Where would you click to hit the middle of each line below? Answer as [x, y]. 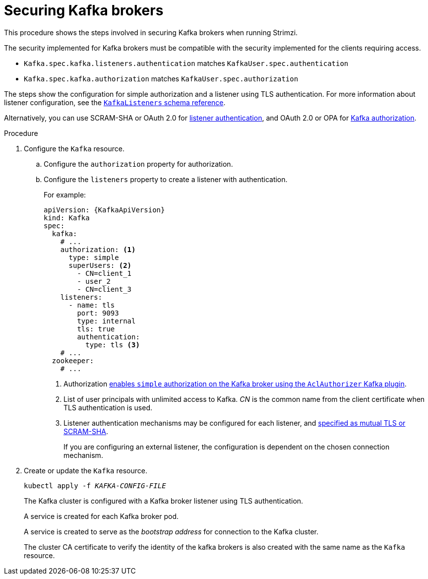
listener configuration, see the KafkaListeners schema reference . [115, 102]
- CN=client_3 [104, 289]
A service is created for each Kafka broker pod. [101, 516]
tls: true [96, 329]
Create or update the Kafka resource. [86, 470]
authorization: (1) [98, 249]
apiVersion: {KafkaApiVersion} [104, 210]
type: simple [94, 257]
